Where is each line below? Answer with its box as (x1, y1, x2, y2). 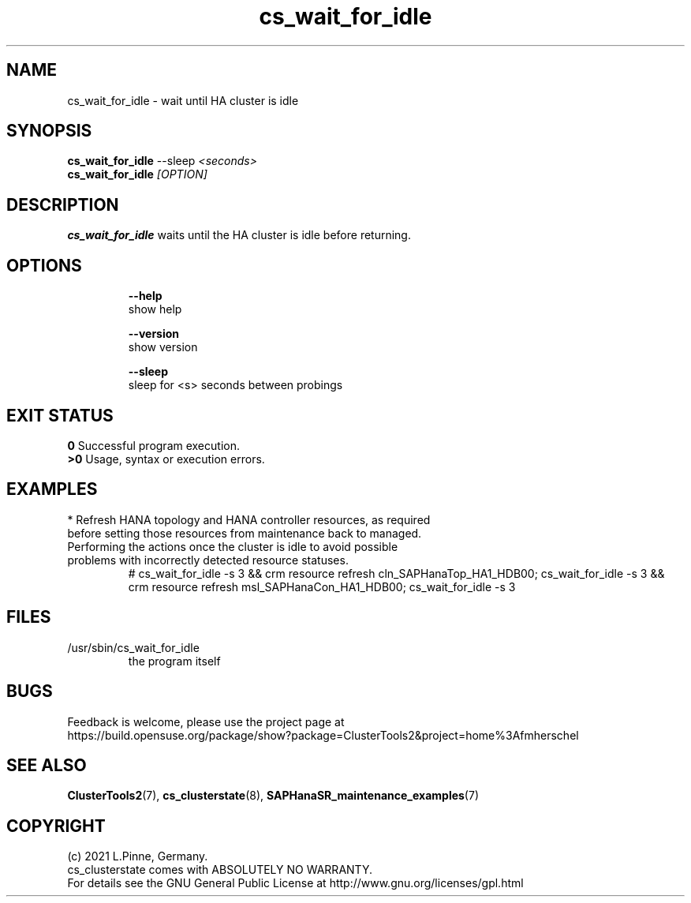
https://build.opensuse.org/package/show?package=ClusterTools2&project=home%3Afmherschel (67, 728, 579, 742)
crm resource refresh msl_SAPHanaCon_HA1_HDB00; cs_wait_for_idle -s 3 (128, 579, 516, 594)
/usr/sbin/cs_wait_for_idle (67, 640, 200, 654)
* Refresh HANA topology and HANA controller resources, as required (67, 512, 431, 526)
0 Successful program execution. (67, 438, 240, 452)
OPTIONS (6, 255, 82, 275)
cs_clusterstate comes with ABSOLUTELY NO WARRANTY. (67, 863, 372, 877)
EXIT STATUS (6, 405, 114, 425)
